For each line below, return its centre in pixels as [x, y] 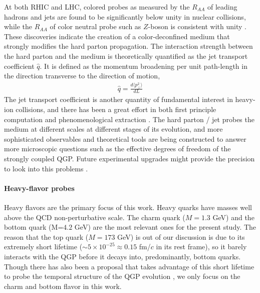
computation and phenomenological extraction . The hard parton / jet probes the [129, 119]
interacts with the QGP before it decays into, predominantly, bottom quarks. [122, 256]
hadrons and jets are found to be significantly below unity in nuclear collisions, [125, 16]
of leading [222, 7]
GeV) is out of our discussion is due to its [181, 236]
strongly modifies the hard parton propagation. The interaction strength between [128, 46]
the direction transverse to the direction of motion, [82, 76]
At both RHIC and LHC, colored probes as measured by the [97, 7]
